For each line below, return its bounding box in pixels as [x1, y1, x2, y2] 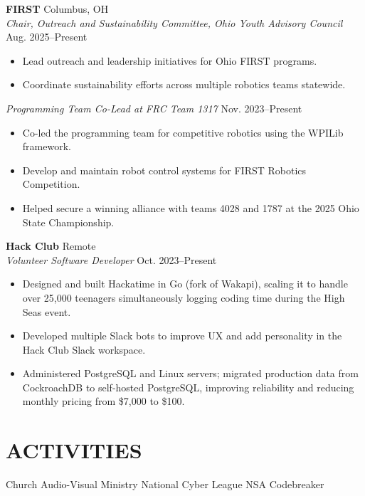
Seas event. [22, 304, 71, 319]
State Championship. [22, 214, 115, 229]
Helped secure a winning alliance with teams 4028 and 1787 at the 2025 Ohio [22, 200, 359, 215]
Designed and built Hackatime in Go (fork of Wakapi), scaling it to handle [22, 276, 348, 291]
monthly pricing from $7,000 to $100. [22, 394, 185, 408]
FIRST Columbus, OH [6, 1, 109, 16]
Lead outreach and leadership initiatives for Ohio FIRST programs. [22, 53, 317, 68]
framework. [22, 139, 71, 154]
